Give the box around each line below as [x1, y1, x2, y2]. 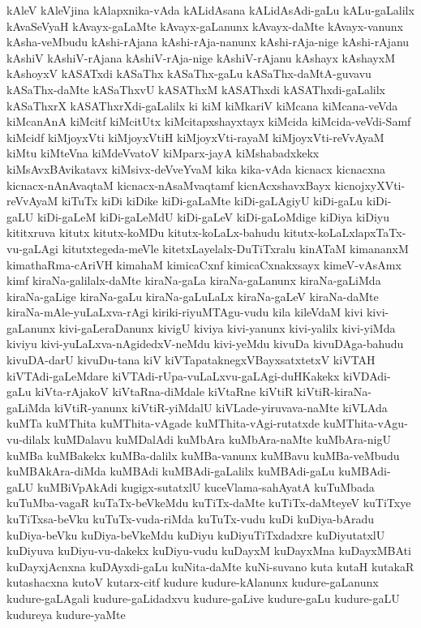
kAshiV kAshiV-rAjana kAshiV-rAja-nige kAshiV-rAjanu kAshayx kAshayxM [6, 49, 395, 66]
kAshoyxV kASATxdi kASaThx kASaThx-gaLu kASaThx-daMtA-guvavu [6, 65, 372, 82]
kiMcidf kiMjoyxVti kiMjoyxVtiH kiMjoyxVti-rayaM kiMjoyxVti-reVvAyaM [6, 128, 384, 145]
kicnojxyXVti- [334, 176, 406, 193]
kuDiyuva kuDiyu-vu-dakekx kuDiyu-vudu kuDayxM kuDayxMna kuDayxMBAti [6, 542, 411, 559]
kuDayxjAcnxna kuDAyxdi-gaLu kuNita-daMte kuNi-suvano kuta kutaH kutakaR [6, 557, 415, 574]
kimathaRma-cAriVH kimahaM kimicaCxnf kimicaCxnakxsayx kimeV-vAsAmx [6, 256, 402, 273]
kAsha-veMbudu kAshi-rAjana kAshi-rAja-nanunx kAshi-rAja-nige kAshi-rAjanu [6, 33, 410, 50]
